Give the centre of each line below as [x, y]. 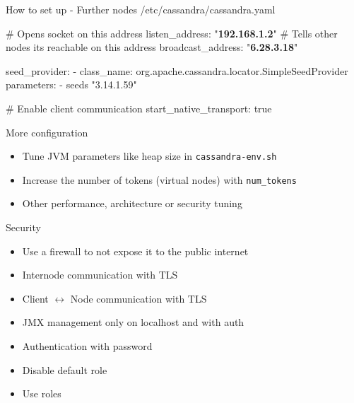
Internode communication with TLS [100, 275]
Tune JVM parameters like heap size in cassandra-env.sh [149, 156]
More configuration [47, 132]
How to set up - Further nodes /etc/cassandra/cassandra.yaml [141, 9]
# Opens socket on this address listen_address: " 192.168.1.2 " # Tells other [172, 33]
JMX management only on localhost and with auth [133, 322]
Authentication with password [87, 346]
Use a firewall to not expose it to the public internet [135, 251]
